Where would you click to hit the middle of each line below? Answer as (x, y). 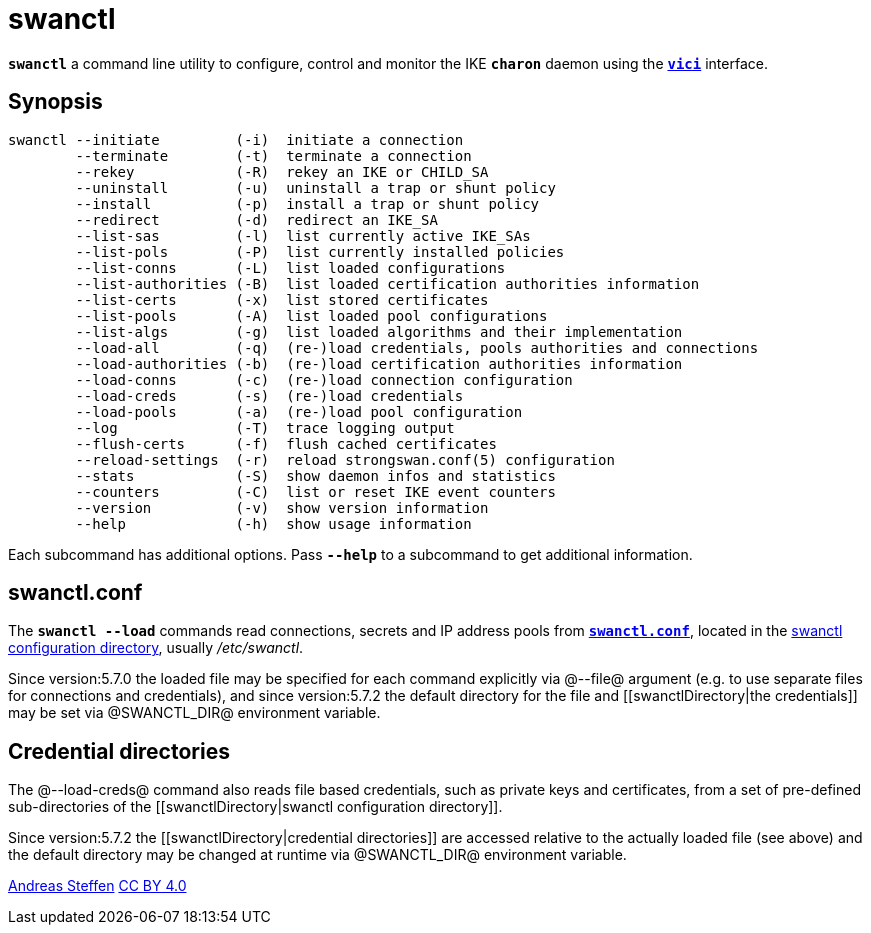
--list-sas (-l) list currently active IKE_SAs (303, 235)
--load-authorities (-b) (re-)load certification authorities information (379, 363)
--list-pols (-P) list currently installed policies (320, 251)
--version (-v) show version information (282, 507)
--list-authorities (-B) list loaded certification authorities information (387, 283)
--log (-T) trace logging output (265, 427)
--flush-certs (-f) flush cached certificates (286, 443)
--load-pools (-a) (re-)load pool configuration (299, 411)
